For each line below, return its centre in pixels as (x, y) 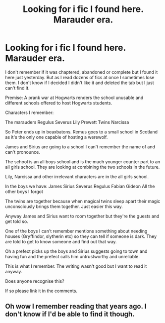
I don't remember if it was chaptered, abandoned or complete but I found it (82, 72)
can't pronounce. (23, 152)
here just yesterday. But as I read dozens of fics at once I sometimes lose (80, 77)
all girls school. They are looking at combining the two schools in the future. (82, 167)
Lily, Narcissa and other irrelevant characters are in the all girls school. (77, 176)
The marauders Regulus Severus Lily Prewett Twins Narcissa (67, 122)
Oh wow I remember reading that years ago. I (76, 306)
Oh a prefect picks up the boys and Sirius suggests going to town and (76, 251)
